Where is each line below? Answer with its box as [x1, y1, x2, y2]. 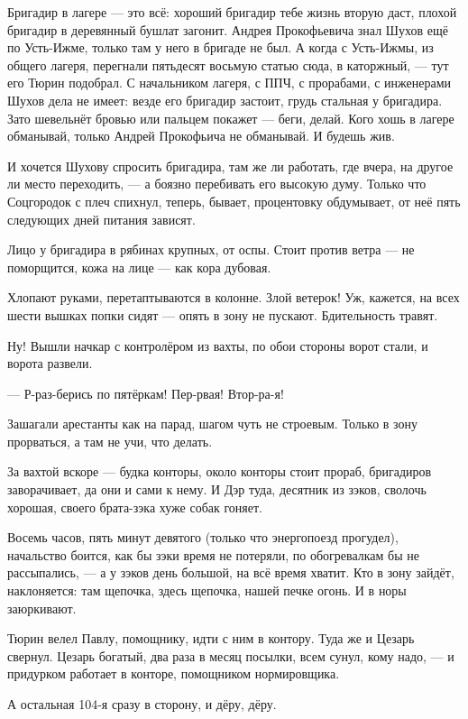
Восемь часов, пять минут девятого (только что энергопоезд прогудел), [7, 528, 399, 547]
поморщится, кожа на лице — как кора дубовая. [7, 257, 271, 276]
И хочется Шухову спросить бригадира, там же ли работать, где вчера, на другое [7, 156, 454, 175]
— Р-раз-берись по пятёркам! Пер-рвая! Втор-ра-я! [7, 383, 284, 402]
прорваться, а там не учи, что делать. [7, 431, 213, 450]
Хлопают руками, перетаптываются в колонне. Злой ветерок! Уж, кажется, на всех [7, 288, 460, 307]
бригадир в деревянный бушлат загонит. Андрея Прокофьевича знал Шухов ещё [7, 20, 448, 39]
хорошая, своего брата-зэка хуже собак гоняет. [7, 497, 262, 516]
